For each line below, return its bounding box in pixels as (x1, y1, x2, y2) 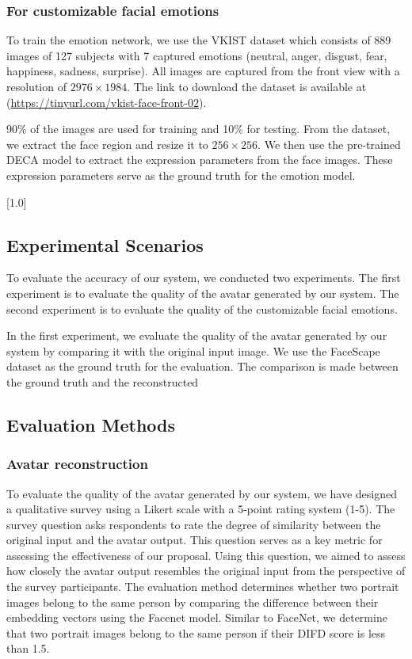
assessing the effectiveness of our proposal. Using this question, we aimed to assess (6, 547, 406, 563)
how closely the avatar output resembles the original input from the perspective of (6, 562, 406, 579)
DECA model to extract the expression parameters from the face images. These (6, 151, 393, 168)
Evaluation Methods (6, 412, 176, 436)
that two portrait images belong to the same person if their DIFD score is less (6, 624, 386, 641)
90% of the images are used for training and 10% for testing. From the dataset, (6, 120, 391, 137)
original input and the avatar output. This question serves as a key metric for (6, 531, 383, 548)
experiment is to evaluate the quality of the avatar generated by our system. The (6, 284, 399, 301)
